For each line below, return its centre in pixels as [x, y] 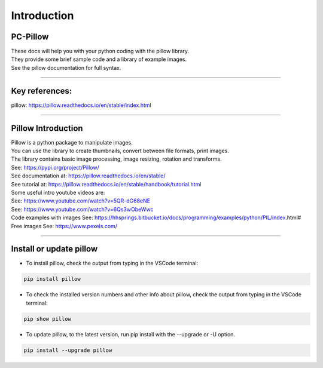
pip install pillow [52, 279]
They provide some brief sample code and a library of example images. [99, 59]
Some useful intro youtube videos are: [58, 192]
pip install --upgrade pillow [68, 350]
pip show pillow [48, 319]
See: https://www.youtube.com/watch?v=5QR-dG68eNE [81, 201]
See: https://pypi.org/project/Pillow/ [55, 167]
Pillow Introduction [47, 128]
